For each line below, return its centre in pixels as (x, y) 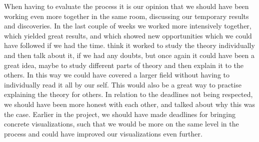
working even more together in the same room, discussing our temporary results (126, 16)
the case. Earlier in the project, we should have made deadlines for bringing (120, 114)
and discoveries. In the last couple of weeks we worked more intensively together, (128, 26)
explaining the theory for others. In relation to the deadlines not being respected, (128, 94)
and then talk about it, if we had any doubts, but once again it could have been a (129, 55)
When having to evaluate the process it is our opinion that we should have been (126, 6)
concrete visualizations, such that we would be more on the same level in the (121, 124)
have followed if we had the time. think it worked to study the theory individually (129, 45)
